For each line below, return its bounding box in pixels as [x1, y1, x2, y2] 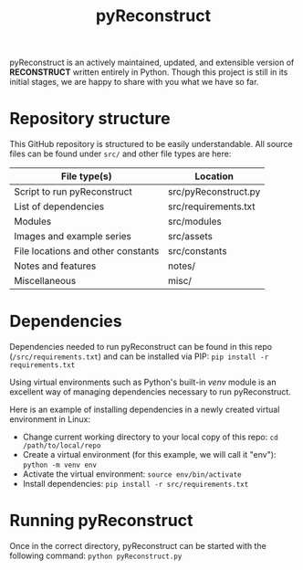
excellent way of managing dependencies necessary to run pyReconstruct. [9, 386, 292, 397]
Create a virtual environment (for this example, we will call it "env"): [22, 449, 277, 460]
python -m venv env [22, 460, 98, 470]
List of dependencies [14, 200, 105, 213]
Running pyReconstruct [9, 511, 193, 531]
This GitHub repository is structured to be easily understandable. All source [9, 139, 294, 150]
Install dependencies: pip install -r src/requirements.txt [22, 479, 249, 490]
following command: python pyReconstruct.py [9, 550, 183, 561]
